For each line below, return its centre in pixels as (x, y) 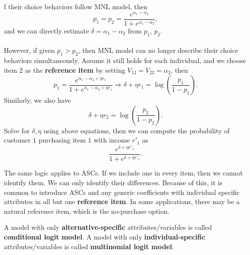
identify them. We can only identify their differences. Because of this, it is (113, 182)
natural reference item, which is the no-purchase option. (87, 211)
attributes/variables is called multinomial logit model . (89, 246)
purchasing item (62, 140)
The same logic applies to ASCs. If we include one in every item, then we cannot (124, 173)
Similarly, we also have (37, 100)
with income (112, 140)
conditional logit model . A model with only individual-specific (105, 236)
